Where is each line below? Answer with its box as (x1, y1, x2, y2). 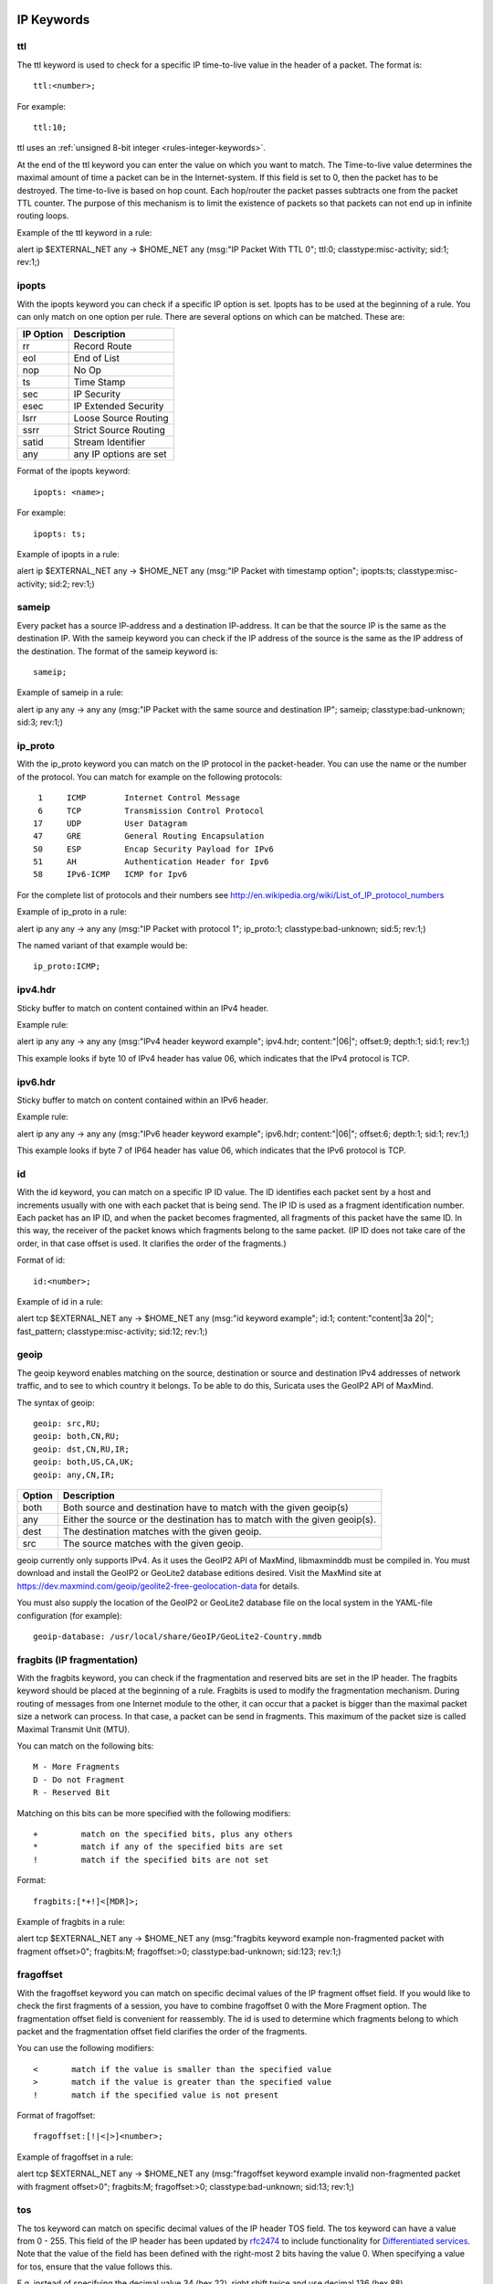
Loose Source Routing (73, 412, 169, 425)
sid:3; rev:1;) (16, 717, 64, 728)
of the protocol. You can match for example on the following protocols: (16, 771, 283, 782)
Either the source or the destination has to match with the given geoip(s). (62, 1513, 377, 1526)
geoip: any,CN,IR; (33, 1469, 116, 1480)
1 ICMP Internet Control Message (37, 793, 241, 803)
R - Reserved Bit (33, 1787, 110, 1798)
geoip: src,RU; (33, 1419, 101, 1429)
